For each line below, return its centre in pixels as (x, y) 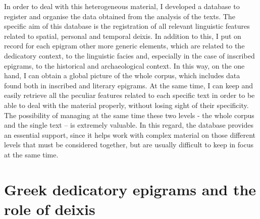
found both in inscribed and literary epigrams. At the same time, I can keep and (129, 85)
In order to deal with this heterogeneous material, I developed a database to (122, 6)
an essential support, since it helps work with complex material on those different (130, 134)
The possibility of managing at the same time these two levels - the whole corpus (129, 115)
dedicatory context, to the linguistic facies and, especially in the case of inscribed (129, 55)
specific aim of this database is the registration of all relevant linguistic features (127, 26)
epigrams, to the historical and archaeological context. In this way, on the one (124, 65)
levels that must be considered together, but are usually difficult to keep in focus (129, 145)
